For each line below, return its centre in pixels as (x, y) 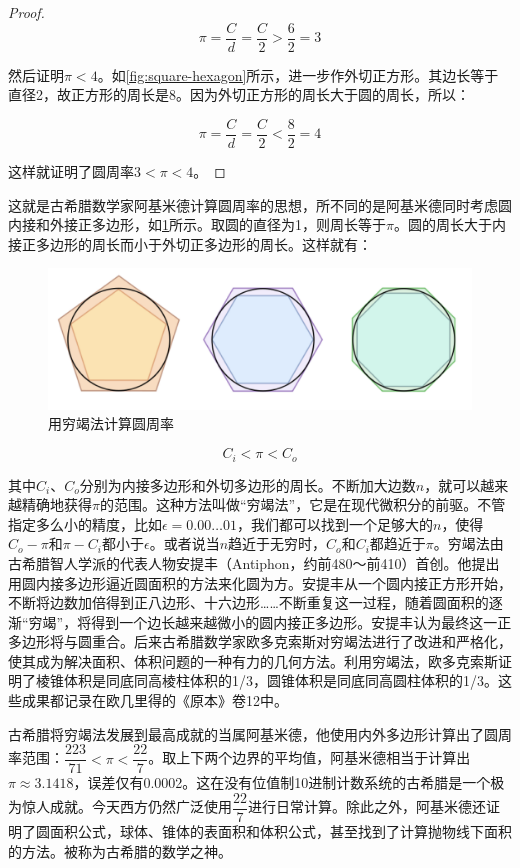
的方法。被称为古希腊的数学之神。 (120, 850)
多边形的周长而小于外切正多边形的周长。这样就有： (203, 243)
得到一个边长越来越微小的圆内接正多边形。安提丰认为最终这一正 (301, 621)
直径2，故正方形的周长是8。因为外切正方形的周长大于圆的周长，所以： (239, 94)
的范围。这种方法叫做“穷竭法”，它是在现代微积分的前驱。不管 (302, 504)
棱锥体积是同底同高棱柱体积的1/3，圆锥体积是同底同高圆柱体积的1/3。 (266, 680)
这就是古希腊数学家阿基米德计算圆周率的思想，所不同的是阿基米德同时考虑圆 (260, 204)
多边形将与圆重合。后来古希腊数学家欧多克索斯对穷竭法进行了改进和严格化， (260, 641)
